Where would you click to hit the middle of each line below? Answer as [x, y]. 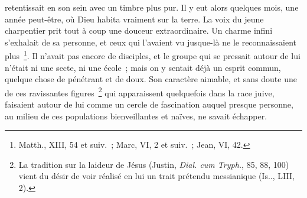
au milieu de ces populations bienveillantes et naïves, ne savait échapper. [136, 116]
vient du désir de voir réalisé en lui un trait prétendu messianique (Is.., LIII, [156, 176]
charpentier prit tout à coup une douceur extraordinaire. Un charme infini [139, 30]
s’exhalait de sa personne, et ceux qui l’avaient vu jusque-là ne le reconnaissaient [151, 42]
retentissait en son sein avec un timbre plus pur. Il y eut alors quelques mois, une [152, 7]
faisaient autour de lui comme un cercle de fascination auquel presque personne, [149, 104]
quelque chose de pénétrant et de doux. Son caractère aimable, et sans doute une [151, 79]
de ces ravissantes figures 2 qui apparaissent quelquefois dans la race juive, [140, 92]
